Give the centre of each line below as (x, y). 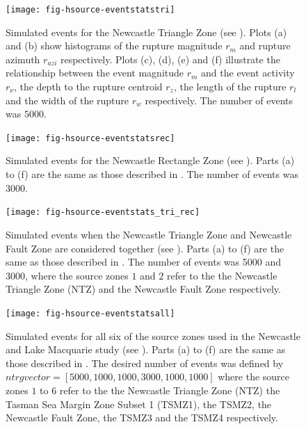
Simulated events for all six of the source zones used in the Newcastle (153, 335)
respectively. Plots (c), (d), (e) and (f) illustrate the (170, 59)
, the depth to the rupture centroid (88, 87)
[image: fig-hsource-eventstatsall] (90, 313)
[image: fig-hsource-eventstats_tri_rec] (103, 212)
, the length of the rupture (230, 87)
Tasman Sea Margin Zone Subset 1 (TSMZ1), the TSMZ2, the (139, 404)
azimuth (23, 59)
